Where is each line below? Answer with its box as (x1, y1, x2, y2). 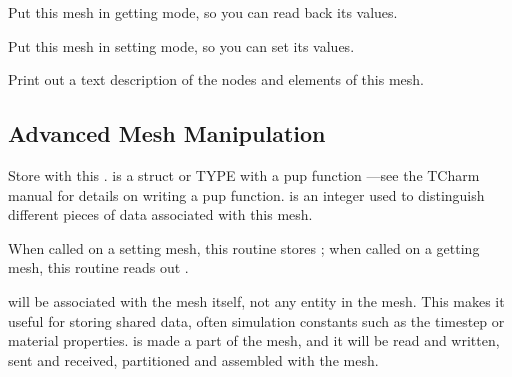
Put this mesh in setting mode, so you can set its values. (8, 35, 355, 56)
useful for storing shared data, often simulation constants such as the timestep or (8, 310, 505, 331)
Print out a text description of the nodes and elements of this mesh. (8, 69, 424, 90)
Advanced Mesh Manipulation (8, 118, 326, 149)
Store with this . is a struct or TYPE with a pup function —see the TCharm (8, 164, 480, 185)
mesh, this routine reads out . (8, 257, 189, 278)
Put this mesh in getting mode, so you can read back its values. (8, 2, 398, 22)
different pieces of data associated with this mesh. (8, 204, 313, 225)
